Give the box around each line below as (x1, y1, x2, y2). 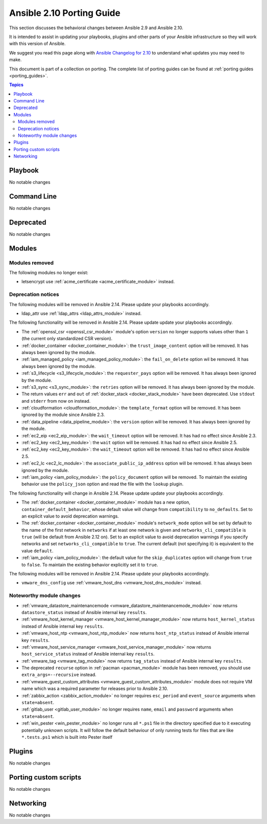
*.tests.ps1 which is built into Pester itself (21, 734, 113, 740)
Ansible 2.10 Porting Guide (9, 7, 121, 18)
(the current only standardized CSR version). (21, 336, 113, 342)
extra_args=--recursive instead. (21, 671, 96, 678)
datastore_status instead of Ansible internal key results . (21, 609, 147, 615)
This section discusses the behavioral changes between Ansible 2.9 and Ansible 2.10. (9, 25, 183, 31)
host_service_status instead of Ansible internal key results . (21, 651, 155, 657)
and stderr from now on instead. (21, 398, 91, 404)
